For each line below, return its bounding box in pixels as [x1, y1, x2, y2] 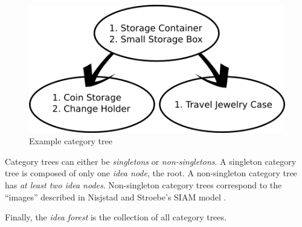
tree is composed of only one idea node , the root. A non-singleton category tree [5, 167, 297, 179]
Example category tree [29, 135, 112, 147]
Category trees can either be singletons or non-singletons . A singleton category [5, 155, 297, 167]
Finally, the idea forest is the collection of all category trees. [5, 211, 226, 223]
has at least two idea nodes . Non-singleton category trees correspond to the [5, 178, 282, 191]
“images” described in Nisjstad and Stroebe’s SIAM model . [5, 190, 226, 203]
